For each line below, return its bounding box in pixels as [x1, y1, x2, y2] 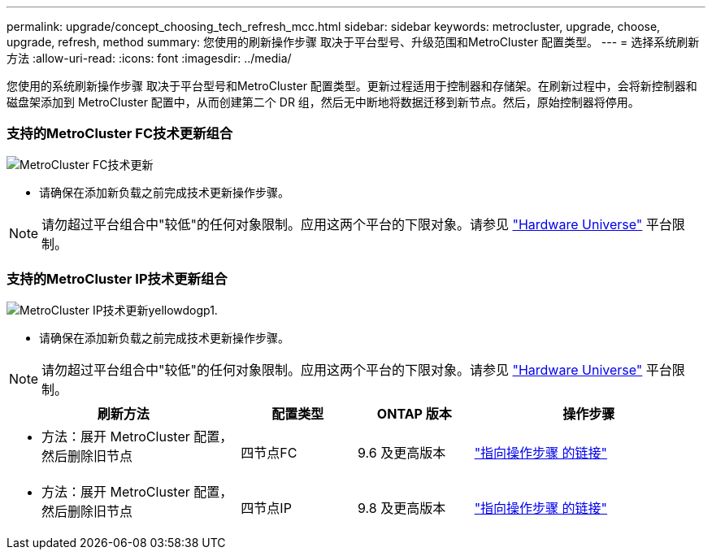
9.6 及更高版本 [357, 444, 446, 461]
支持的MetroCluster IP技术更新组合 [7, 271, 228, 288]
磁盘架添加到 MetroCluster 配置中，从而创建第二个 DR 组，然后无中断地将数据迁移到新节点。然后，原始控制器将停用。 [7, 95, 640, 109]
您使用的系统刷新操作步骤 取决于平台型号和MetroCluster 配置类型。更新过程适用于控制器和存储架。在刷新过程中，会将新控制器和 [7, 79, 697, 93]
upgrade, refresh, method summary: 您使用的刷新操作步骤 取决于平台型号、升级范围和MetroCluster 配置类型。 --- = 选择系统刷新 [7, 35, 700, 49]
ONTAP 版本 [376, 405, 452, 422]
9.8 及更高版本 [357, 499, 446, 516]
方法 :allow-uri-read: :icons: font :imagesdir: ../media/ [7, 51, 292, 65]
